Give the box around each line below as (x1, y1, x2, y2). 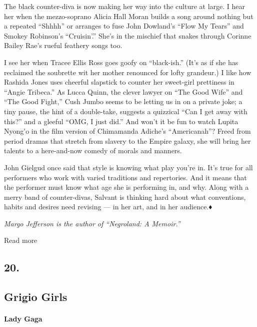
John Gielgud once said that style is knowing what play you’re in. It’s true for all (4, 162, 253, 172)
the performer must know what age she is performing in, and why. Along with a (4, 182, 249, 192)
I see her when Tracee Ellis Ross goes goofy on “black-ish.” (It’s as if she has (4, 57, 238, 67)
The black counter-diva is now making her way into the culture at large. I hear (4, 1, 245, 11)
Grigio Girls (4, 289, 67, 304)
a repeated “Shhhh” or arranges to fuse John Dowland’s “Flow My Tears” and (4, 21, 244, 31)
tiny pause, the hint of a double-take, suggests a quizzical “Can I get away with (4, 106, 247, 116)
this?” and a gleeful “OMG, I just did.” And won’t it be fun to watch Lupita (4, 116, 238, 126)
